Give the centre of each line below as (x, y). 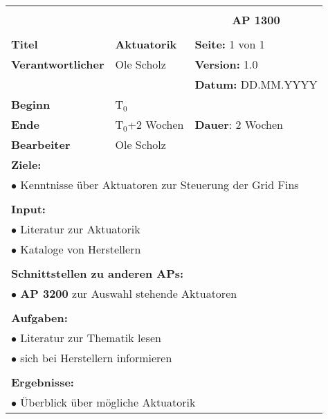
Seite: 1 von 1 (230, 44)
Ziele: (26, 164)
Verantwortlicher (58, 64)
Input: (28, 209)
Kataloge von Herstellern (81, 249)
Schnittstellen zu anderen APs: (98, 273)
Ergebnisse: (43, 382)
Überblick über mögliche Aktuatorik (108, 402)
